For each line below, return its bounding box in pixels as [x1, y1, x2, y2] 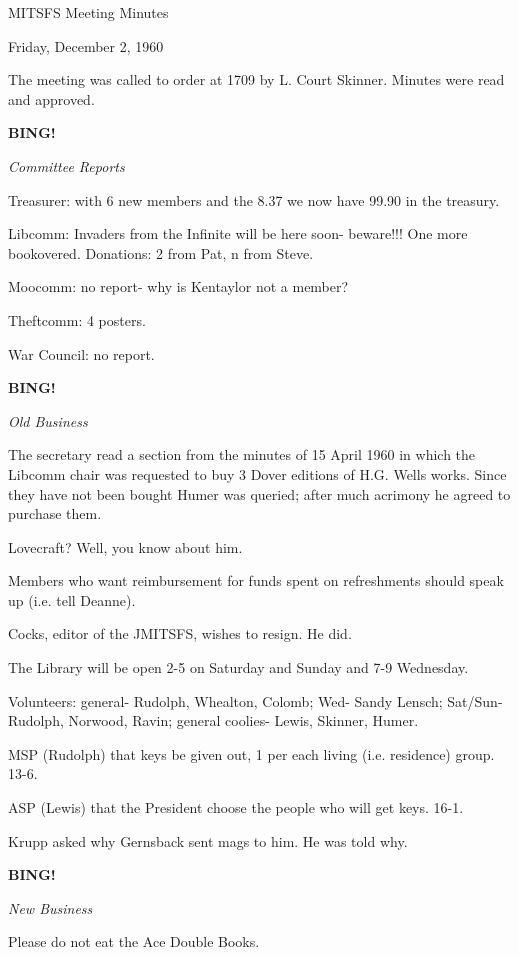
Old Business [8, 410, 88, 431]
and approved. [8, 88, 95, 109]
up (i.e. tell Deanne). [8, 589, 136, 610]
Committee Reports [8, 155, 125, 176]
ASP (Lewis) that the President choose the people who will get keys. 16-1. [8, 797, 464, 818]
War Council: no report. [8, 343, 155, 364]
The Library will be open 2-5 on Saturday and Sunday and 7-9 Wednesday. [8, 657, 469, 678]
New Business [8, 897, 93, 918]
